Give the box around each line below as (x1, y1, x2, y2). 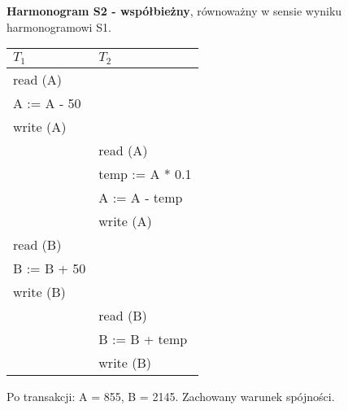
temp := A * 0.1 (98, 164, 192, 184)
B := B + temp (98, 329, 188, 349)
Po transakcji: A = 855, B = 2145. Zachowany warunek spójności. (7, 388, 335, 405)
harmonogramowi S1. (7, 18, 111, 35)
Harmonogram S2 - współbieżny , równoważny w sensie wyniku (7, 2, 342, 19)
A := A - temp (98, 188, 183, 207)
